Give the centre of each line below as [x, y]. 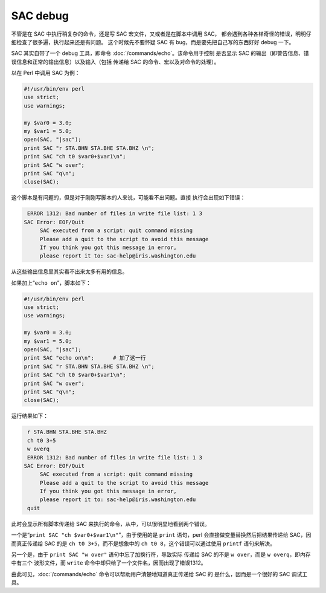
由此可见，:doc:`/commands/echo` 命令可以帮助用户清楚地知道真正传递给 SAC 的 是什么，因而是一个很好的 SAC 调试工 [159, 574]
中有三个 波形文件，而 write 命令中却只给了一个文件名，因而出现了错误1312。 [109, 563]
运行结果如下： [30, 416]
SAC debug [40, 16]
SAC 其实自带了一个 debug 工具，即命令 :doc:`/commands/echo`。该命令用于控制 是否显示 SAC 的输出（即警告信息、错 [160, 53]
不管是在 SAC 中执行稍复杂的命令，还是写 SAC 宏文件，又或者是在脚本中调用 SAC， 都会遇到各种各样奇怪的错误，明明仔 [161, 34]
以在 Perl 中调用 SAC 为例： [46, 73]
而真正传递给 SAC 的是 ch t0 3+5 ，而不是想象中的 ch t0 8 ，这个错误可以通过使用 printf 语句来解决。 [143, 543]
